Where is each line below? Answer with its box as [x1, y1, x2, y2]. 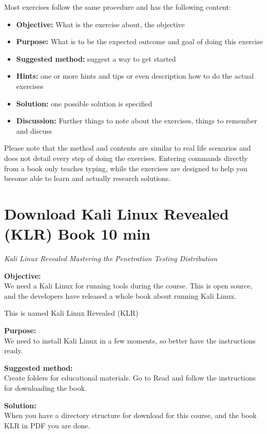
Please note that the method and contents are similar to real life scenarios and [4, 142, 251, 153]
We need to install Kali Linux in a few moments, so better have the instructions [4, 335, 256, 346]
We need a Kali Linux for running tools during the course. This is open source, [4, 280, 253, 291]
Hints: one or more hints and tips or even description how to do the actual [16, 70, 254, 81]
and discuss [16, 125, 52, 136]
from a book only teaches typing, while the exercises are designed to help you [4, 162, 247, 173]
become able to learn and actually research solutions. [4, 173, 171, 184]
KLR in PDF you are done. [4, 420, 90, 430]
